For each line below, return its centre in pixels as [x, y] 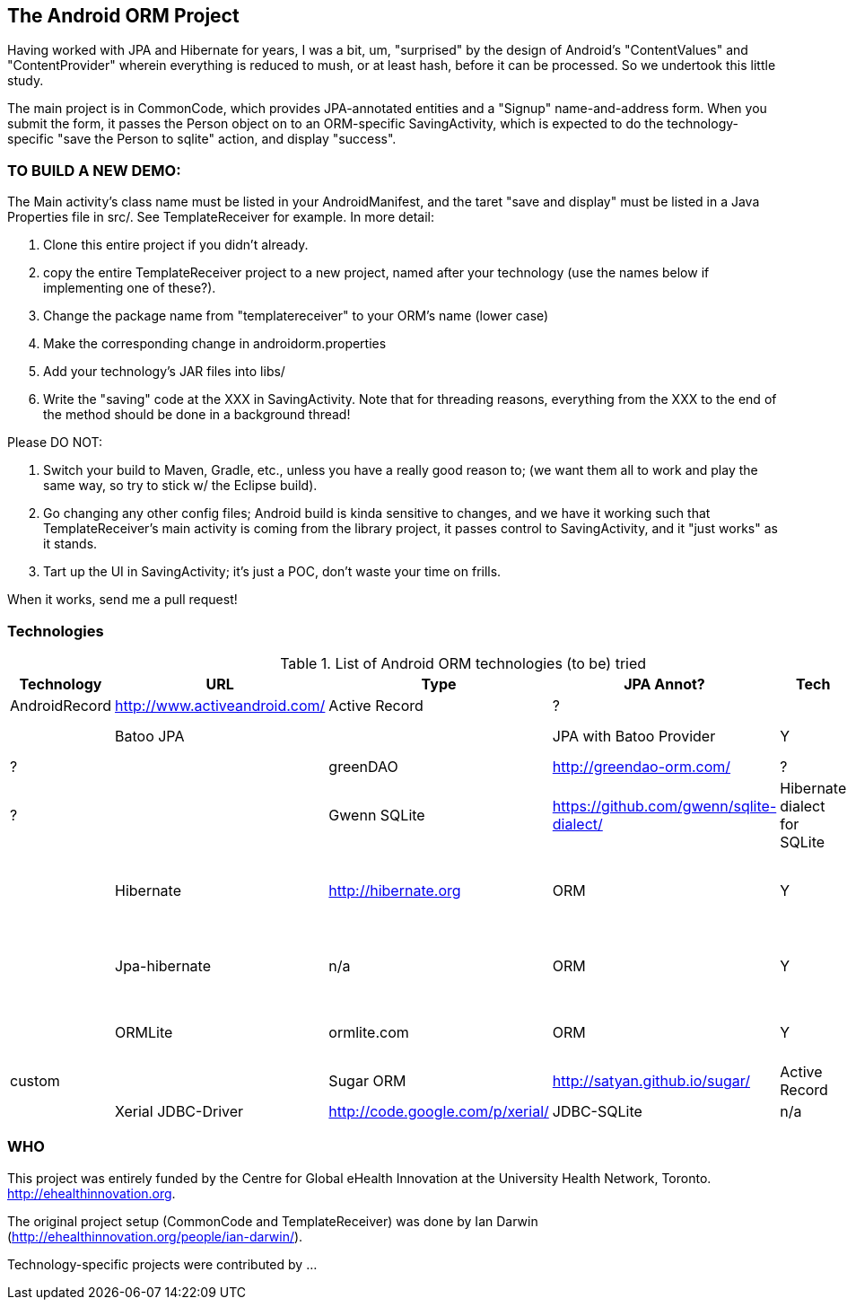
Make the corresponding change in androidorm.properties [215, 344]
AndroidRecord [61, 705]
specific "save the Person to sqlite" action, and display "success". [202, 139]
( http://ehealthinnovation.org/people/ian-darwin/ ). [155, 1236]
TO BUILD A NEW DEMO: [94, 170]
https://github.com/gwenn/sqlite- [664, 806]
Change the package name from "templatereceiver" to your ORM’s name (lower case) [296, 316]
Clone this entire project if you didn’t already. [176, 245]
